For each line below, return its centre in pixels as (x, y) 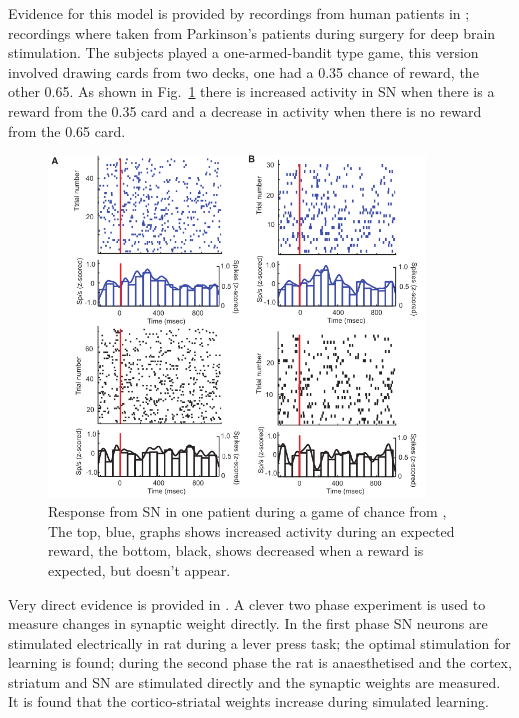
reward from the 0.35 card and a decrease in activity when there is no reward (245, 110)
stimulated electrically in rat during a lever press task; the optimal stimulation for (259, 642)
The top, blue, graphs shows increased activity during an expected (251, 530)
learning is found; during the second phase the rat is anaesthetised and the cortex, (260, 662)
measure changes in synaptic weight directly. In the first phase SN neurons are (248, 623)
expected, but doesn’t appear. (139, 569)
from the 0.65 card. (67, 130)
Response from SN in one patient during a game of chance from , (247, 511)
